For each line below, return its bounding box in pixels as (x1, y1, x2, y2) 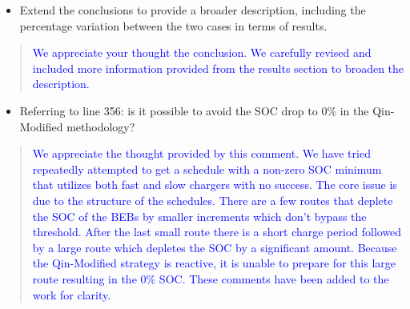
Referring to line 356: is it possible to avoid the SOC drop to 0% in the (19, 102, 369, 118)
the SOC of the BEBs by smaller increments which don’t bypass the (32, 207, 367, 224)
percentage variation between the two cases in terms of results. (19, 17, 328, 34)
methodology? (66, 118, 135, 134)
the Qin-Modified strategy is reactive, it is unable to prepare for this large (32, 255, 396, 271)
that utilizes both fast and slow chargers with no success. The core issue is (32, 176, 397, 193)
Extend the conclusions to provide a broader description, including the (19, 2, 366, 18)
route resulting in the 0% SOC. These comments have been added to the (32, 270, 389, 287)
